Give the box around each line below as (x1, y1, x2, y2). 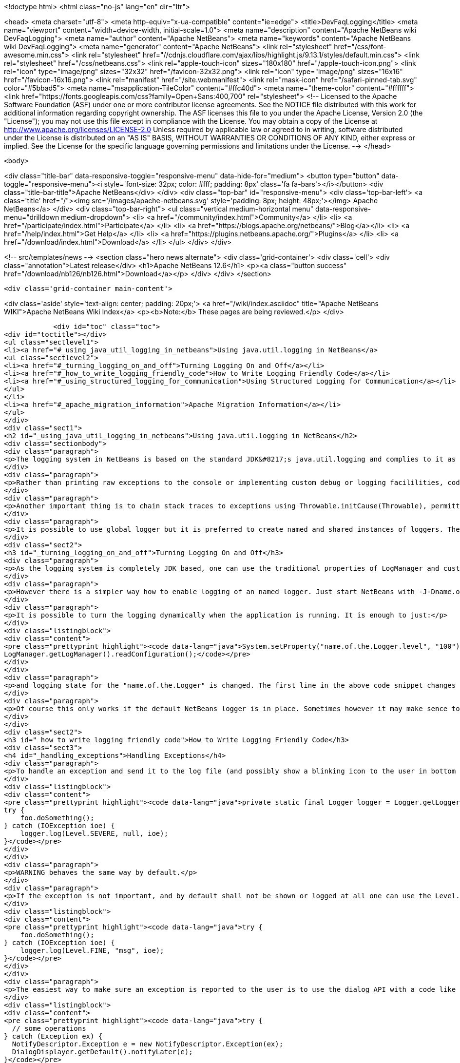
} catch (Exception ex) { (4, 1032, 103, 1040)
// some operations (12, 1024, 86, 1032)
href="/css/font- (334, 42, 386, 51)
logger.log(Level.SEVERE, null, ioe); (20, 830, 169, 837)
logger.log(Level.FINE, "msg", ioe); (20, 947, 164, 954)
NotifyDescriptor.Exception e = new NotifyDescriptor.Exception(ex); (12, 1040, 284, 1048)
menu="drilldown (4, 213, 59, 221)
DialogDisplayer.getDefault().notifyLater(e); (12, 1048, 193, 1056)
